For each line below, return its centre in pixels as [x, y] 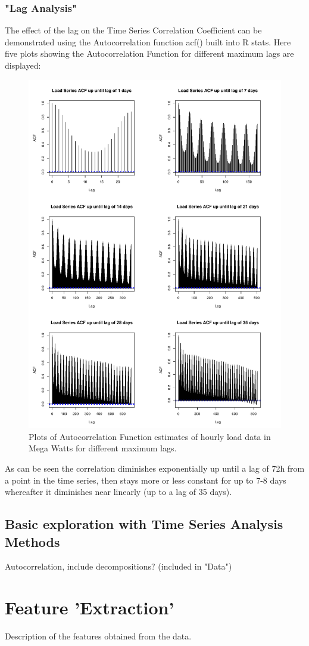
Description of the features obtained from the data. [98, 636]
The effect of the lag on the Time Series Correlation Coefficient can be [133, 30]
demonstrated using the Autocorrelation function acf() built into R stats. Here [148, 41]
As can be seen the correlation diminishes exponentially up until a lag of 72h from [155, 468]
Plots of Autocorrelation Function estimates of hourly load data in [150, 436]
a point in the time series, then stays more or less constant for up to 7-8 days [146, 480]
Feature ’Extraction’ [90, 607]
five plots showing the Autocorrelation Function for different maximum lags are [149, 53]
